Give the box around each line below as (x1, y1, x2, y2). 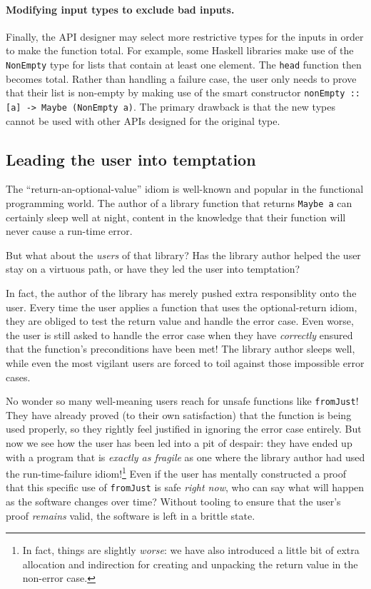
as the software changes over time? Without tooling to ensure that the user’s (6, 494, 341, 509)
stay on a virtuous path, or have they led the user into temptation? (6, 261, 300, 276)
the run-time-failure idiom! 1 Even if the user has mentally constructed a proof (6, 464, 347, 480)
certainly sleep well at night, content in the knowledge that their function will (6, 209, 346, 224)
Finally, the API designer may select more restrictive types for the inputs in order (6, 29, 364, 44)
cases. (6, 369, 31, 384)
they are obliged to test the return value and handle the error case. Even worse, (6, 313, 354, 328)
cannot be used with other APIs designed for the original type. (6, 113, 280, 128)
